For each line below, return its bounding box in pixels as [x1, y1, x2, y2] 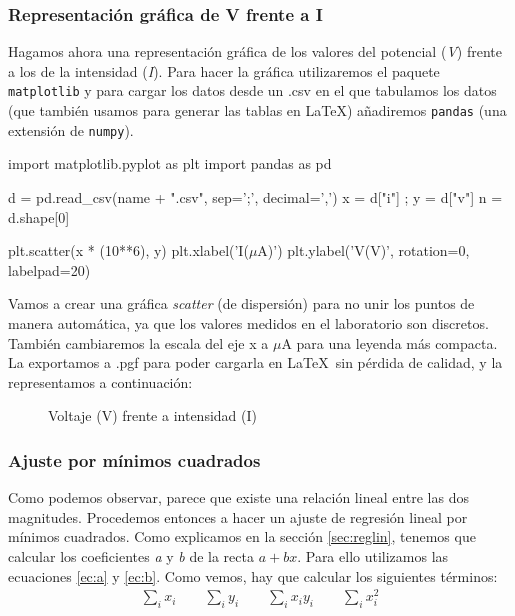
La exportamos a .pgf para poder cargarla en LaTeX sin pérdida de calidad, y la [8, 352, 503, 373]
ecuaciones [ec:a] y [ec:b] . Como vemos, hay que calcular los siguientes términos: [8, 565, 498, 586]
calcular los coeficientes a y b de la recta [8, 545, 254, 566]
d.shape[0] [8, 206, 70, 227]
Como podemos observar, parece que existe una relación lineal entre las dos [8, 487, 469, 508]
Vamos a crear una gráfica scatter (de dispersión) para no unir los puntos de [8, 293, 475, 314]
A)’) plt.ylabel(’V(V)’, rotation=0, [257, 240, 470, 261]
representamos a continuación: [8, 371, 193, 392]
